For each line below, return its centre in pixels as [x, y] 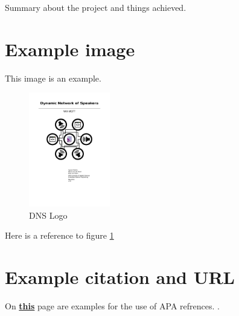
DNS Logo [48, 215]
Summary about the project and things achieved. [96, 7]
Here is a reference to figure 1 [59, 235]
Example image [70, 49]
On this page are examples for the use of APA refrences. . [112, 306]
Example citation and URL [120, 277]
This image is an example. [53, 78]
